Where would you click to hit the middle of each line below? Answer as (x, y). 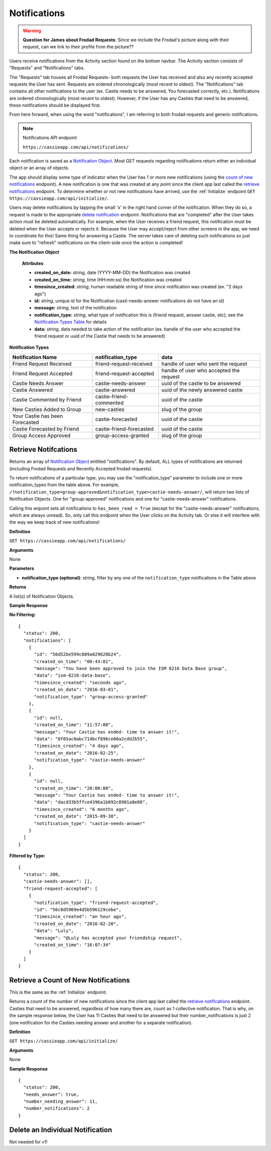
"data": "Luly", (54, 931)
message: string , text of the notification (76, 308)
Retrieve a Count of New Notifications (70, 980)
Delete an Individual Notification (61, 1130)
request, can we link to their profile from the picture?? (78, 47)
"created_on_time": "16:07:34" (73, 945)
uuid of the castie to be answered (201, 383)
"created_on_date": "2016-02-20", (76, 924)
